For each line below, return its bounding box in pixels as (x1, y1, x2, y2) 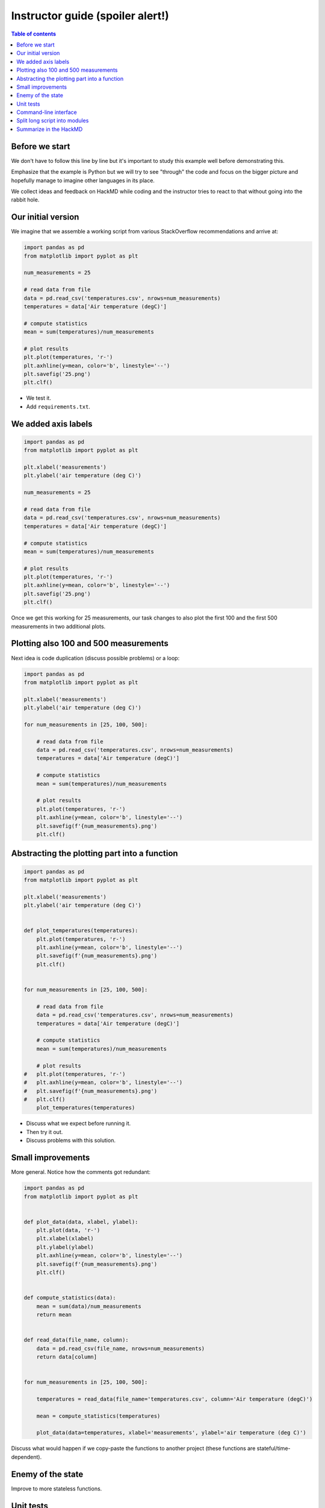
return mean (36, 1311, 72, 1318)
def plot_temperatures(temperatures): (23, 927, 138, 934)
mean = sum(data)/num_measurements (36, 1303, 141, 1310)
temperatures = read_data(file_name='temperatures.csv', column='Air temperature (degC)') (36, 1395, 313, 1402)
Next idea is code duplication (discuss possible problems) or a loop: (11, 654, 180, 662)
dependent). (11, 1453, 42, 1460)
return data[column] (36, 1353, 97, 1360)
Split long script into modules (16, 117, 89, 124)
